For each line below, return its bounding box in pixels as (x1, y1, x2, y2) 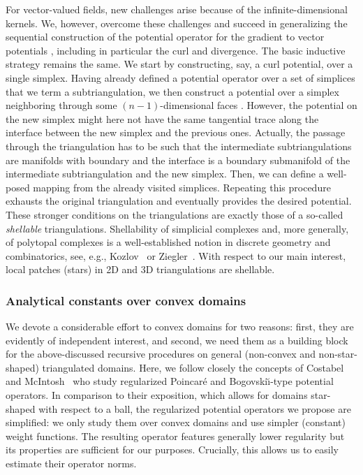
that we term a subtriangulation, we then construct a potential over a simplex (6, 84, 339, 98)
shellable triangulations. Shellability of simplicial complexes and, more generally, (6, 221, 349, 235)
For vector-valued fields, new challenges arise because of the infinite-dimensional (6, 2, 348, 16)
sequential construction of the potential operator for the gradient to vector (6, 29, 325, 44)
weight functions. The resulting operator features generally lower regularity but (6, 428, 345, 443)
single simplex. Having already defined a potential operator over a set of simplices (6, 70, 355, 85)
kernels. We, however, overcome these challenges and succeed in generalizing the (6, 15, 348, 30)
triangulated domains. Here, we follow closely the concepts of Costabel (42, 360, 344, 374)
